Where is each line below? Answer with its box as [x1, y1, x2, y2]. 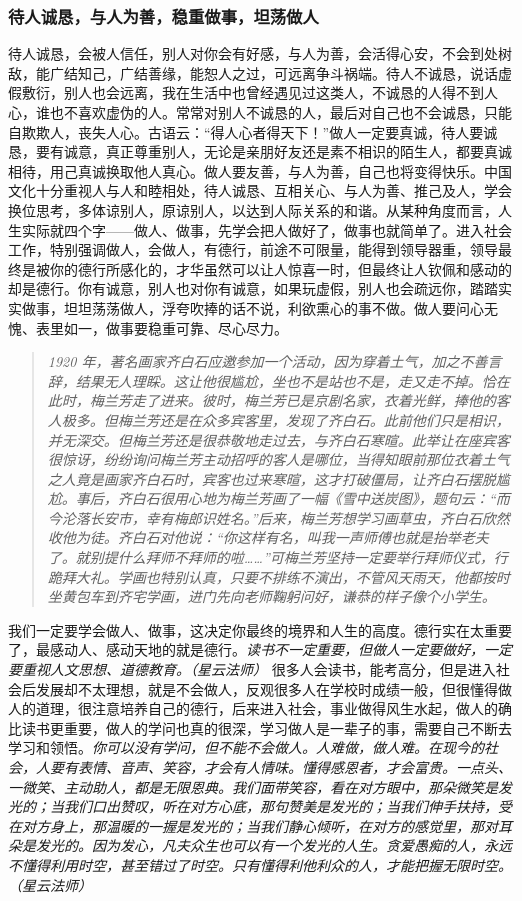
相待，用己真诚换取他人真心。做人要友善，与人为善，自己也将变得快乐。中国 [8, 160, 512, 181]
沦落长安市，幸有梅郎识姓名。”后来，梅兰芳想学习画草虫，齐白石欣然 [61, 507, 510, 528]
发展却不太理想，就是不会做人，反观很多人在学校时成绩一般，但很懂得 [35, 678, 498, 699]
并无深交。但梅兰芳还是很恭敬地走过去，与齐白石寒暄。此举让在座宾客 [47, 429, 510, 450]
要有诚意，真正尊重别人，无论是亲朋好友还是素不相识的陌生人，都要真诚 [35, 141, 512, 162]
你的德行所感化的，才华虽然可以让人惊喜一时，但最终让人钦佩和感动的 [49, 258, 512, 279]
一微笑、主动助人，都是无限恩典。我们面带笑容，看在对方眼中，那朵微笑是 [8, 776, 498, 797]
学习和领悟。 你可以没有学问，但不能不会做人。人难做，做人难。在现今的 [8, 737, 484, 758]
